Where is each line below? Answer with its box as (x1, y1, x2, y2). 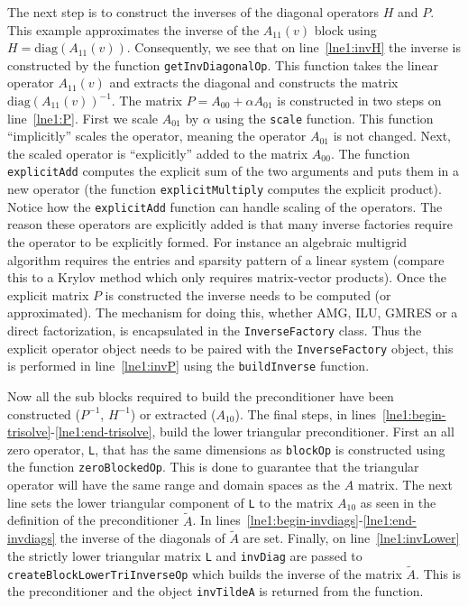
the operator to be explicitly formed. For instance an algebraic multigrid (7, 233, 408, 252)
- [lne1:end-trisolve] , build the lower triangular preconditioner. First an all (50, 422, 454, 441)
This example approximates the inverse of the (7, 20, 260, 39)
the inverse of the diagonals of (60, 528, 225, 547)
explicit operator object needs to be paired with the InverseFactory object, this (7, 338, 454, 357)
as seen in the (360, 492, 436, 511)
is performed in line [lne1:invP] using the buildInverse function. (7, 356, 370, 375)
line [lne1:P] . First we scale (7, 108, 159, 127)
